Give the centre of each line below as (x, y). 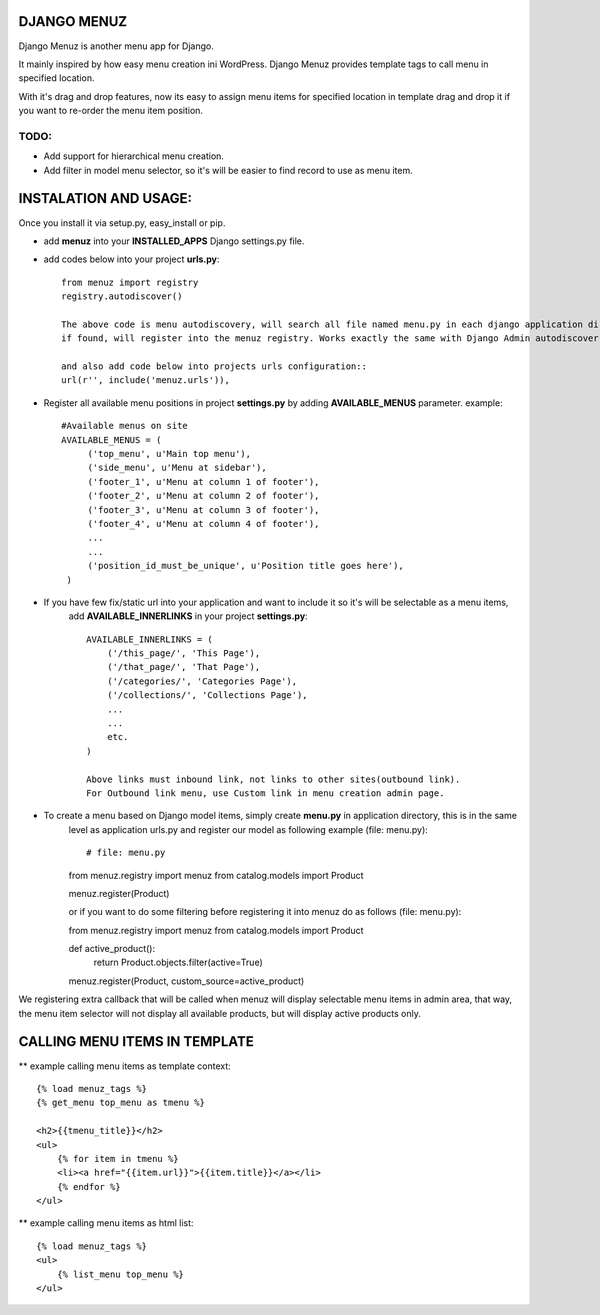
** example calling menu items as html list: (106, 1223)
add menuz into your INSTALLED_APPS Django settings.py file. (174, 241)
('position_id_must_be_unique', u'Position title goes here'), (245, 566)
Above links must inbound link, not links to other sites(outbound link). (273, 779)
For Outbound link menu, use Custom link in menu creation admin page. (265, 793)
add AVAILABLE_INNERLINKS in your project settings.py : (188, 616)
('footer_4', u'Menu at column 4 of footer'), (203, 523)
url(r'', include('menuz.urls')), (145, 380)
